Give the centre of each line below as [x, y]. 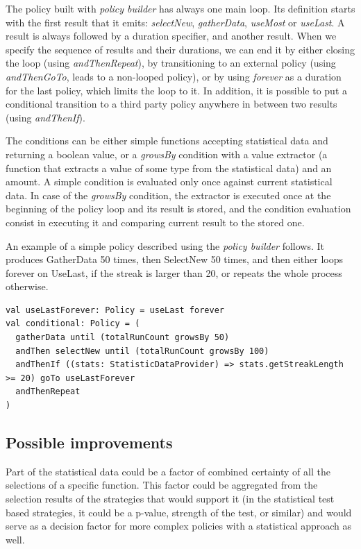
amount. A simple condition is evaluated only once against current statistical [169, 181]
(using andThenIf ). [45, 117]
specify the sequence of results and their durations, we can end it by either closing [180, 49]
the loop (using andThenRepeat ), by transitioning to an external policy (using [171, 63]
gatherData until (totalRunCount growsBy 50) [123, 338]
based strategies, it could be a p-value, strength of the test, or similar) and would [179, 512]
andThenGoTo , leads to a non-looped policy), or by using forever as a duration [174, 76]
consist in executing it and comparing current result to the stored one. [155, 222]
